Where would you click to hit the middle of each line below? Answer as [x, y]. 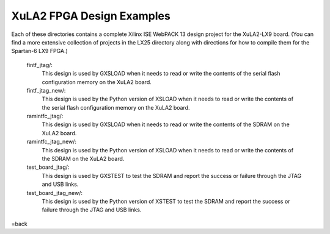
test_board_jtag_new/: [54, 193]
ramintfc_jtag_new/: [51, 142]
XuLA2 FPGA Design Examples [91, 16]
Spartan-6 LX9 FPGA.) [40, 51]
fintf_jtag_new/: [46, 90]
